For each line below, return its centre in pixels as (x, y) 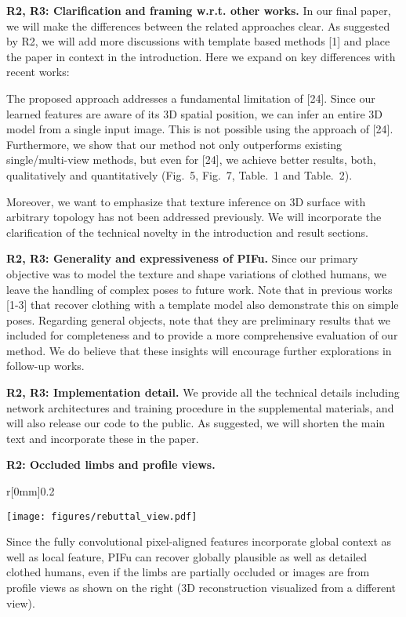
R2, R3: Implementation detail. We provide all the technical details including (203, 392)
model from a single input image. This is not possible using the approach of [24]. (200, 129)
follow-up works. (45, 366)
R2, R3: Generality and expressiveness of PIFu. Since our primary (182, 258)
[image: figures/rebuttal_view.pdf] (102, 516)
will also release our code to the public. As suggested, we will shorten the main (196, 423)
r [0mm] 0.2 (31, 491)
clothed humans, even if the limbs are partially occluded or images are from (188, 572)
